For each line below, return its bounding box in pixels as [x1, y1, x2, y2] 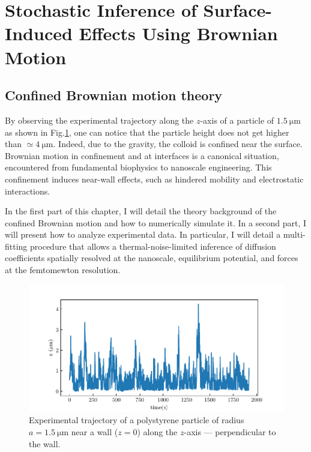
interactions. [5, 184, 50, 197]
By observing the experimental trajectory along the [5, 113, 194, 126]
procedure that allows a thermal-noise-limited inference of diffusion [30, 240, 276, 252]
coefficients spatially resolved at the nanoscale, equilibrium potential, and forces [5, 252, 298, 264]
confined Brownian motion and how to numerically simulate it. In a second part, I [5, 216, 307, 229]
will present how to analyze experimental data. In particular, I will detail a [5, 228, 281, 241]
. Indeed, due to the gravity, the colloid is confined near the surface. [53, 137, 303, 150]
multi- [283, 228, 306, 241]
